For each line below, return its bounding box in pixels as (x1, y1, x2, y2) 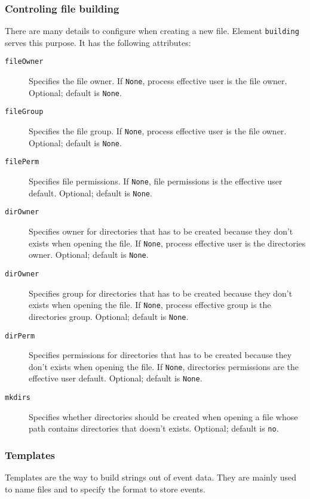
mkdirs (5, 393, 30, 402)
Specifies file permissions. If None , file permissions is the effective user (29, 175, 283, 187)
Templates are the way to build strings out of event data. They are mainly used (5, 471, 297, 483)
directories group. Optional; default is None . (29, 310, 189, 322)
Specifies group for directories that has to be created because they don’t (29, 287, 293, 299)
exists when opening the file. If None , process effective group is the (29, 298, 271, 311)
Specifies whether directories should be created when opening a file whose (29, 410, 298, 423)
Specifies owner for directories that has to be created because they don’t (29, 225, 293, 238)
